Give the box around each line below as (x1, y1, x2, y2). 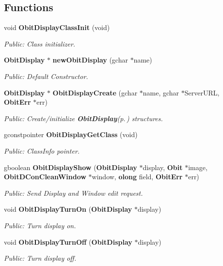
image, (188, 162, 207, 172)
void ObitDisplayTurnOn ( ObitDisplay (4, 204, 132, 214)
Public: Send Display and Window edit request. (4, 188, 143, 198)
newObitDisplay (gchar (52, 55, 128, 65)
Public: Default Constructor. (4, 71, 88, 81)
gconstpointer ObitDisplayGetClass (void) (4, 129, 138, 140)
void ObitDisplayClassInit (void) (4, 22, 110, 32)
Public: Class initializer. (4, 38, 76, 48)
